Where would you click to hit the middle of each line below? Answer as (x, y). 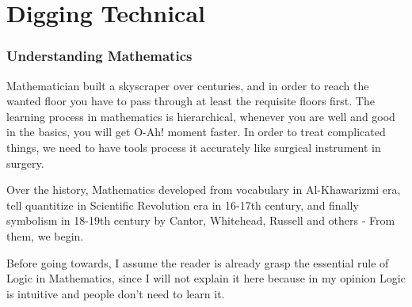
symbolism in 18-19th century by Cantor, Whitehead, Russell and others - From (201, 220)
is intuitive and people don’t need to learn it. (116, 293)
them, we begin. (45, 235)
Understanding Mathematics (99, 56)
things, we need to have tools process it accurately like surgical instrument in (194, 147)
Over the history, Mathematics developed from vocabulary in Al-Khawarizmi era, (204, 190)
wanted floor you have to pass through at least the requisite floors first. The (191, 101)
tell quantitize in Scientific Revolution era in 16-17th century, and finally (183, 205)
